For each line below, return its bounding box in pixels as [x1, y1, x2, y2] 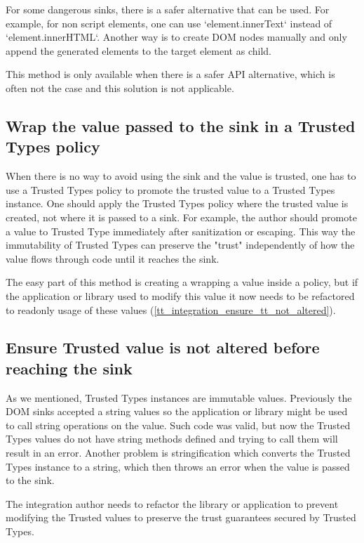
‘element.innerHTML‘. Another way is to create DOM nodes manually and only [6, 30, 347, 44]
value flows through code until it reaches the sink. [6, 251, 220, 266]
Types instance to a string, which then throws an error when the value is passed [6, 459, 350, 473]
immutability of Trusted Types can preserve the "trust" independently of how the [6, 237, 355, 252]
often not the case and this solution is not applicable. [6, 80, 234, 95]
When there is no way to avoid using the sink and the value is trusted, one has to [6, 169, 356, 183]
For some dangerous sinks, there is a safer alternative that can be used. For [6, 2, 330, 16]
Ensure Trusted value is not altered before [6, 336, 320, 358]
